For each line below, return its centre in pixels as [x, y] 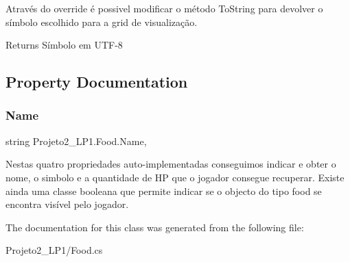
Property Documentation [97, 82]
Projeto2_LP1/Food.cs [54, 250]
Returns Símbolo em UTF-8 [64, 45]
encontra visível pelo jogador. [67, 204]
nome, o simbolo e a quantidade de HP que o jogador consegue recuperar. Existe [175, 177]
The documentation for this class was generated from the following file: [155, 227]
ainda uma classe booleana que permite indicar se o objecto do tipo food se [164, 191]
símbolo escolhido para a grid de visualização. [102, 22]
